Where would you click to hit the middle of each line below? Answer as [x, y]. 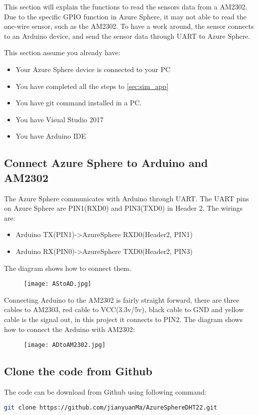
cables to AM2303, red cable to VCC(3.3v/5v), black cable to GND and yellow [124, 309]
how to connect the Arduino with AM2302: [69, 329]
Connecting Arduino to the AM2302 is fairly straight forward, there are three [122, 299]
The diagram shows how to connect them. [68, 268]
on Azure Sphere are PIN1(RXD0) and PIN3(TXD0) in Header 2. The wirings [124, 208]
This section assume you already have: [62, 52]
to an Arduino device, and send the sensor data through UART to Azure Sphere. [127, 36]
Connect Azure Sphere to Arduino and [106, 163]
